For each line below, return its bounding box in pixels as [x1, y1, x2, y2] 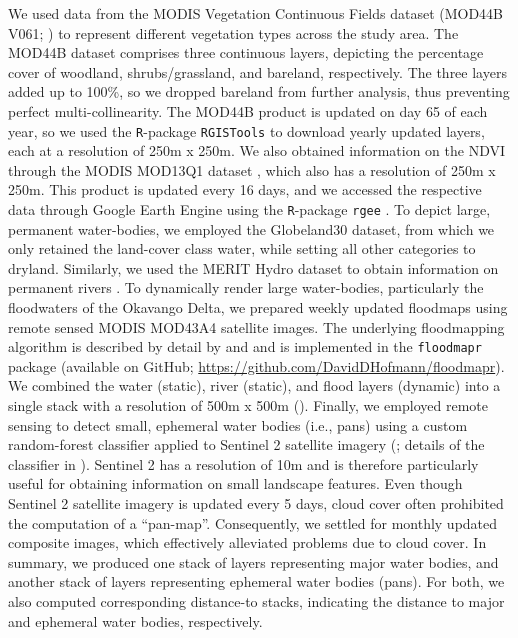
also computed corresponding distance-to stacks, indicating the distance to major [8, 591, 505, 611]
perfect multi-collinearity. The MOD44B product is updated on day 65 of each [8, 100, 488, 121]
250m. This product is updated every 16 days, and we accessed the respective [8, 179, 482, 200]
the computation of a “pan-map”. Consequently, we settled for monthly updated [8, 512, 498, 533]
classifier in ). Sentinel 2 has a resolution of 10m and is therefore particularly [8, 453, 479, 474]
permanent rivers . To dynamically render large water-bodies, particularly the [8, 277, 484, 298]
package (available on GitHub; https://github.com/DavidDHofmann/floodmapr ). [8, 355, 505, 376]
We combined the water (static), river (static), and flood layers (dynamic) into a [8, 375, 501, 396]
